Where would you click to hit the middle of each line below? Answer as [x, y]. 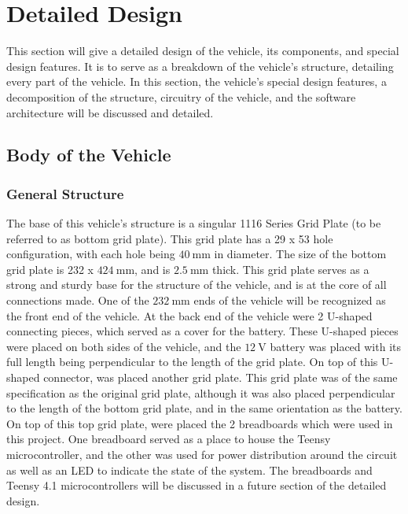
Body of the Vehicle [89, 155]
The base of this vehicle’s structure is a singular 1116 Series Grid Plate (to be [194, 223]
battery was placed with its [336, 346]
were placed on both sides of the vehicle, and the [124, 346]
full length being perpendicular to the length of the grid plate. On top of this [192, 362]
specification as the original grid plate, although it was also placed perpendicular [201, 392]
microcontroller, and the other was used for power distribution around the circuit [202, 454]
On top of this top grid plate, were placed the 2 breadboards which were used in [200, 423]
